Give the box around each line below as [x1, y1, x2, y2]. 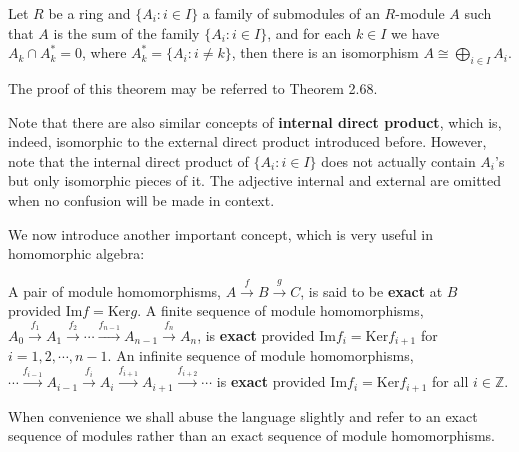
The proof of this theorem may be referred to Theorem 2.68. [8, 77, 378, 98]
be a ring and [48, 3, 131, 23]
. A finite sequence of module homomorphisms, [137, 300, 424, 321]
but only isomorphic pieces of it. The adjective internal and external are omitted [8, 170, 502, 191]
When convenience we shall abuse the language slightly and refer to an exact [8, 405, 478, 426]
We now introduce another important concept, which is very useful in [8, 223, 433, 244]
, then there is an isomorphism [231, 42, 419, 63]
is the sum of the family [53, 22, 200, 43]
